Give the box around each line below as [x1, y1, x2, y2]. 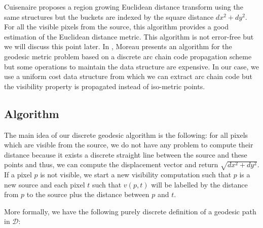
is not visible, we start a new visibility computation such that [40, 169, 232, 180]
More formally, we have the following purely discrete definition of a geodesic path [4, 206, 256, 216]
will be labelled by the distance [151, 179, 248, 189]
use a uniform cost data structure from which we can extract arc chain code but [4, 71, 253, 82]
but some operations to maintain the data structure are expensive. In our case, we [4, 61, 259, 71]
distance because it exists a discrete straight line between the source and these [4, 149, 247, 160]
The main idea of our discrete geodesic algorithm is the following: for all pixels [4, 129, 248, 140]
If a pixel [4, 169, 32, 180]
